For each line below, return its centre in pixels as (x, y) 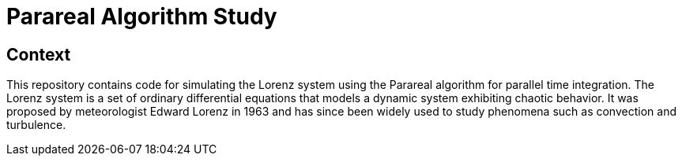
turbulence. (36, 125)
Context (39, 54)
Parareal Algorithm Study (142, 17)
